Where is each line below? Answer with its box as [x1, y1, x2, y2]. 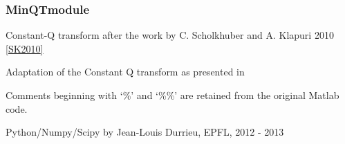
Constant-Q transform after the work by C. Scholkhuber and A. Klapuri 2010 [6, 28, 334, 42]
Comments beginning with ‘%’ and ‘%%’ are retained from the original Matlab [6, 88, 339, 102]
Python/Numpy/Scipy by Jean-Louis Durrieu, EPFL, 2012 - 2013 [6, 125, 284, 139]
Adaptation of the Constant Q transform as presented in [6, 64, 245, 79]
